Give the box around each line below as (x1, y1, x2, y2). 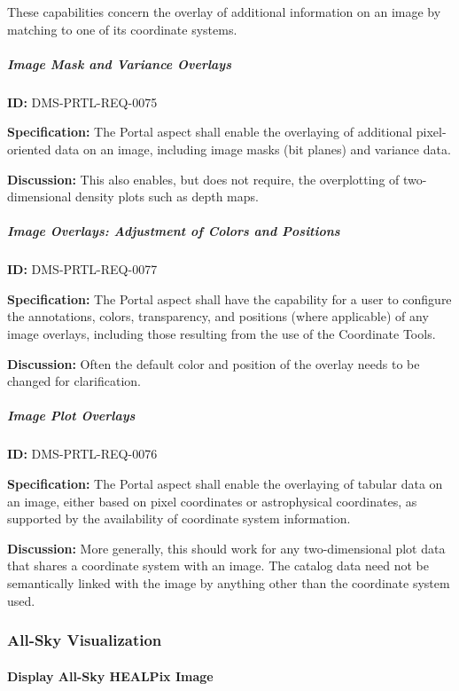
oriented (7, 139, 51, 158)
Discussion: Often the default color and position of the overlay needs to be (7, 354, 420, 373)
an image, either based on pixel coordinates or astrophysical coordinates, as (7, 491, 417, 510)
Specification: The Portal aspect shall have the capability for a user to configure (7, 289, 452, 308)
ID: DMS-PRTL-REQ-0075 (7, 92, 158, 111)
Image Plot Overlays (7, 406, 136, 425)
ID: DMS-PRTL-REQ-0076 (7, 444, 158, 463)
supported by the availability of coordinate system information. (7, 509, 351, 528)
